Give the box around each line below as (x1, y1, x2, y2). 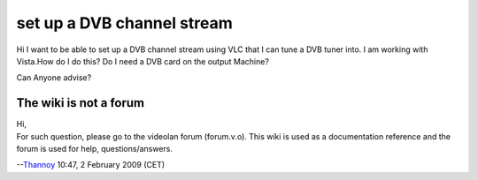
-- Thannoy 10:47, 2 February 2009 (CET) (16, 160, 166, 170)
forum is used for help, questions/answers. (16, 144, 173, 154)
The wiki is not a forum (16, 95, 145, 110)
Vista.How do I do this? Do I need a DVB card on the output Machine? (16, 56, 270, 66)
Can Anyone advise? (16, 72, 92, 83)
